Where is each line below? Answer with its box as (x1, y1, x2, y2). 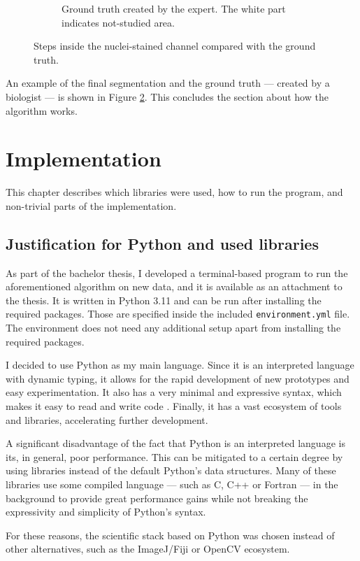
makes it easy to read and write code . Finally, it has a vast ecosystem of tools (6, 399, 342, 413)
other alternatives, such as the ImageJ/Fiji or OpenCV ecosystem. (6, 541, 290, 556)
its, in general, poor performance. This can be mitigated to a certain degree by (6, 449, 343, 464)
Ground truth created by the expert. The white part (62, 1, 286, 15)
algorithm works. (6, 103, 78, 118)
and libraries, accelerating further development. (6, 412, 208, 427)
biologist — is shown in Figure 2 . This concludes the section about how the (6, 89, 329, 104)
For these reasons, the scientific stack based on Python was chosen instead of (6, 527, 335, 542)
